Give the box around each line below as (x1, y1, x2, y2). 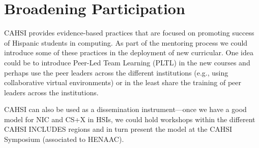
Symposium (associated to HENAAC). (4, 134, 124, 144)
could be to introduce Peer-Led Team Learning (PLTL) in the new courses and (4, 57, 250, 67)
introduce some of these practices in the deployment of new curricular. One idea (4, 47, 254, 58)
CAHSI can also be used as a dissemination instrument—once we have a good (4, 104, 247, 115)
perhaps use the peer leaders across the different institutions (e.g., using (4, 67, 228, 78)
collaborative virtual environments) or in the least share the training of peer (4, 77, 242, 88)
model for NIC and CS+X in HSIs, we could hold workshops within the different (4, 114, 255, 124)
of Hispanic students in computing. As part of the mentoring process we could (4, 37, 248, 48)
